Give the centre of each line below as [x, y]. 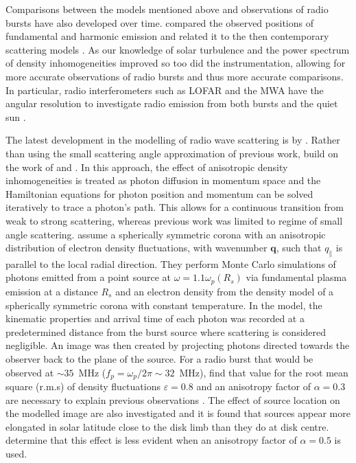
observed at [30, 372]
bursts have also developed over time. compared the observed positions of [159, 22]
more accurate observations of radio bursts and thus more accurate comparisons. [175, 76]
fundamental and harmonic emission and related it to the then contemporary [167, 36]
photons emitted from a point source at [88, 277]
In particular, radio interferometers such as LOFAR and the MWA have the [165, 90]
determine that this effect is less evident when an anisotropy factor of [151, 440]
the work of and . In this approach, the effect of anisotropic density [147, 167]
